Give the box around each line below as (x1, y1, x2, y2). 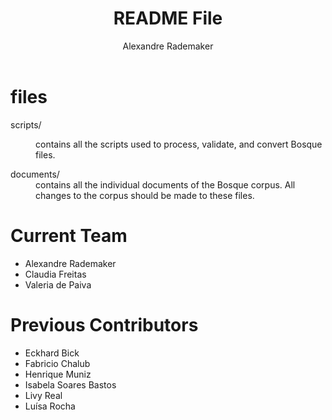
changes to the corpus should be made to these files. (35, 189, 255, 201)
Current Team (10, 224, 128, 247)
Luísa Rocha (24, 400, 76, 412)
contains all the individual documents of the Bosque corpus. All (35, 178, 296, 191)
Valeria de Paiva (24, 278, 92, 291)
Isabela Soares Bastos (24, 378, 117, 391)
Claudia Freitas (24, 268, 87, 280)
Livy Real (24, 389, 63, 401)
